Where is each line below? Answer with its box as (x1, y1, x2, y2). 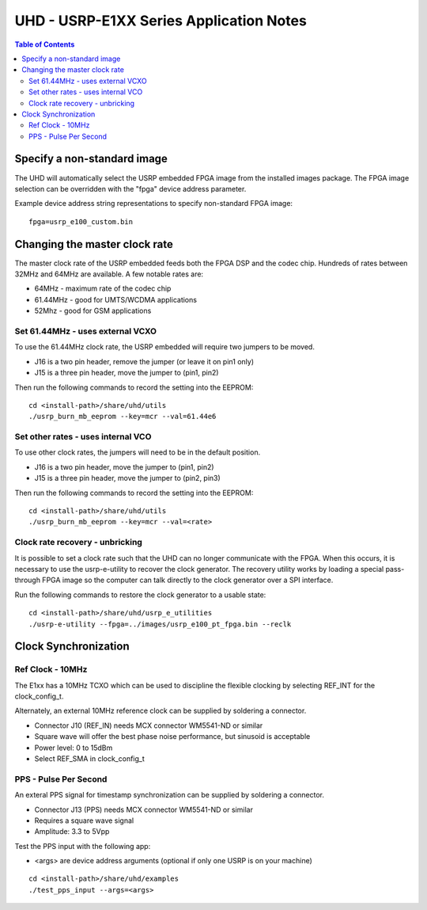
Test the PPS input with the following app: (14, 841, 151, 851)
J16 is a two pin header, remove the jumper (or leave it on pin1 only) (34, 356, 255, 366)
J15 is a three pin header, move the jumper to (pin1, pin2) (34, 368, 219, 378)
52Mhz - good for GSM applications (34, 306, 152, 316)
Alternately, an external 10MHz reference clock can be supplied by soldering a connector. (14, 706, 307, 716)
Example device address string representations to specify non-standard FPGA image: (14, 199, 293, 208)
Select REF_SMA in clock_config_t (34, 754, 145, 763)
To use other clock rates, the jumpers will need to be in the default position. (14, 447, 261, 457)
